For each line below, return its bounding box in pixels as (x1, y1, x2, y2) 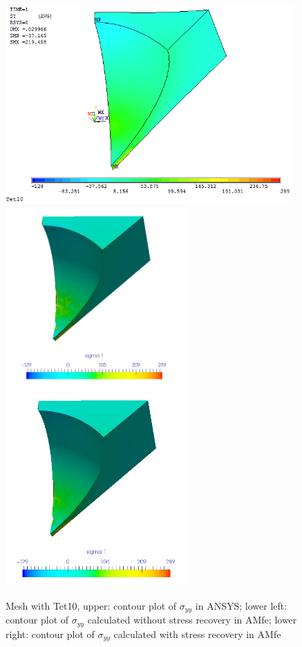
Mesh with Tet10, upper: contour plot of (6, 598, 177, 612)
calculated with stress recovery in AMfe (113, 626, 281, 641)
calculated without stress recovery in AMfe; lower (87, 612, 297, 627)
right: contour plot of (6, 626, 95, 641)
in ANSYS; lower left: (195, 598, 287, 612)
